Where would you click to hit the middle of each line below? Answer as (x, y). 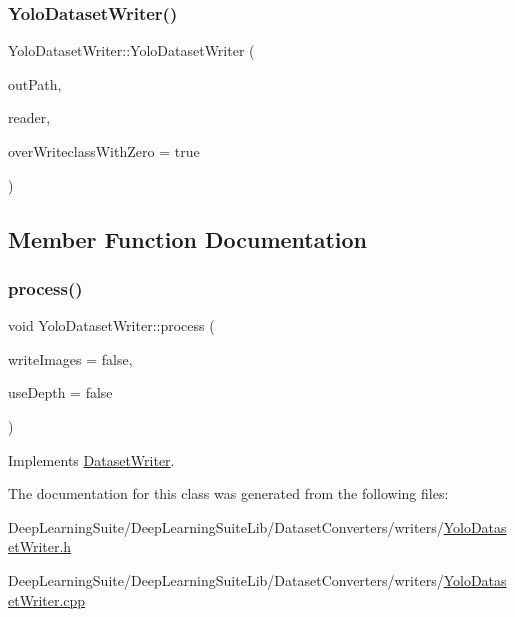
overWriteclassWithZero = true (104, 151)
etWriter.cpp (47, 599)
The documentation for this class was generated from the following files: (228, 493)
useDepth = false (60, 392)
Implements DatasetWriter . (91, 459)
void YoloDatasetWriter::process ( (111, 325)
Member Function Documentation (188, 238)
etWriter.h (40, 546)
